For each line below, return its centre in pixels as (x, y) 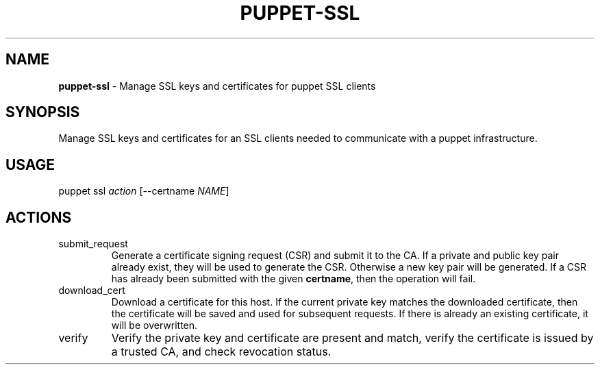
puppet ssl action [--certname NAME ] (144, 191)
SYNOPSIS (43, 112)
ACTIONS (39, 217)
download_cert (92, 291)
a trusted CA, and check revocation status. (221, 352)
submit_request (93, 244)
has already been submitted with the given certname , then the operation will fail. (293, 279)
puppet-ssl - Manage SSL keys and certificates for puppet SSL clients (217, 86)
